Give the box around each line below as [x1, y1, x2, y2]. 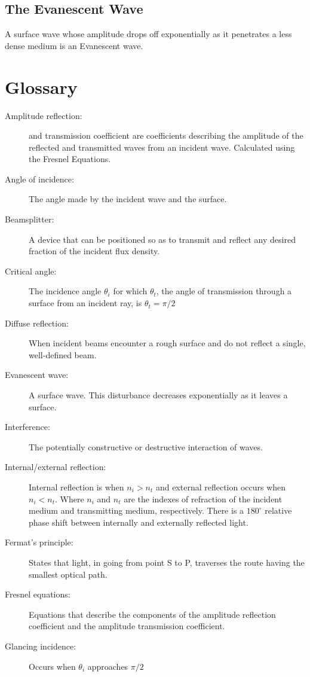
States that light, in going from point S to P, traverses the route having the [29, 556, 305, 568]
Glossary [5, 74, 78, 99]
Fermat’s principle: [5, 536, 73, 548]
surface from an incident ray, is [29, 297, 142, 309]
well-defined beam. [29, 348, 97, 361]
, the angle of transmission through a [156, 285, 292, 297]
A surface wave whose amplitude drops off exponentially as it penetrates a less [5, 28, 292, 40]
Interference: [5, 420, 50, 433]
